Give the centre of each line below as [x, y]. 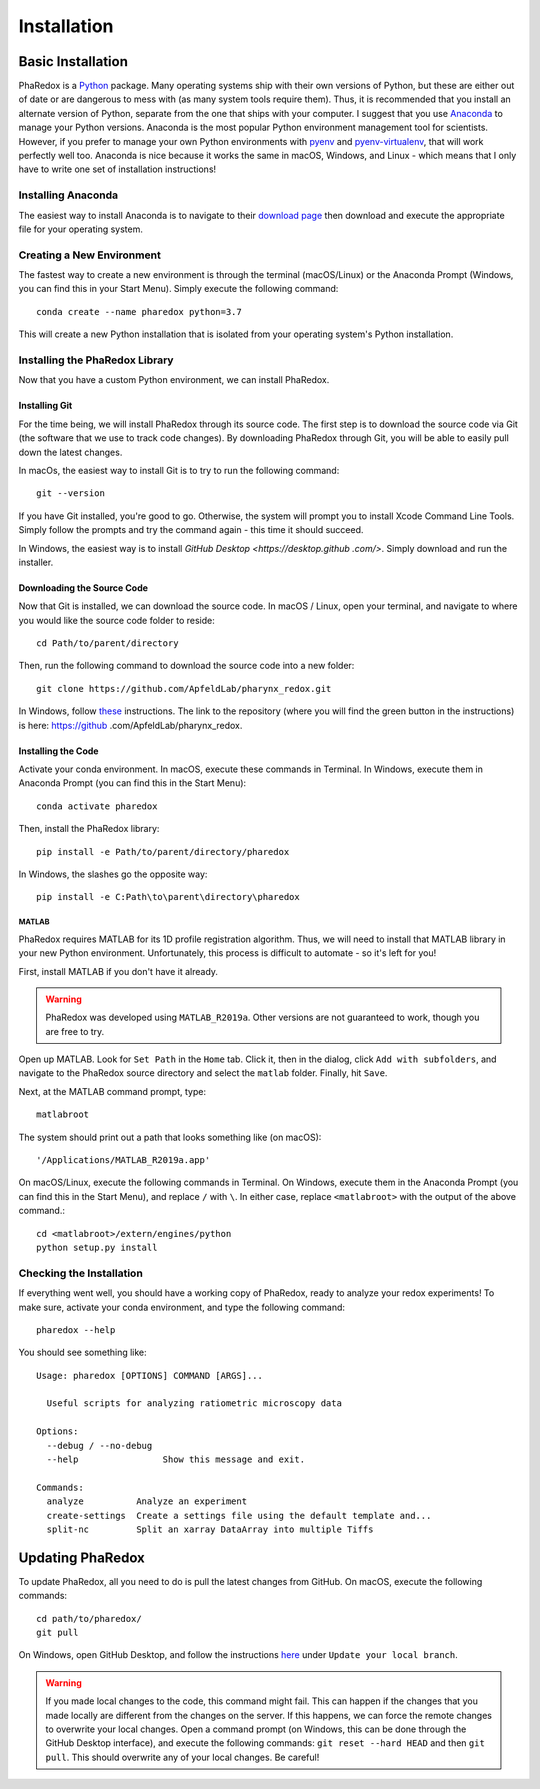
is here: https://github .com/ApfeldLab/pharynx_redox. [130, 725]
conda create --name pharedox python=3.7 [139, 311]
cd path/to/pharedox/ [89, 1618]
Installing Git [45, 406]
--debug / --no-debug [99, 1445]
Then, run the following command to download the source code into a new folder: [186, 666]
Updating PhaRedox [81, 1557]
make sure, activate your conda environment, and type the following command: [181, 1307]
